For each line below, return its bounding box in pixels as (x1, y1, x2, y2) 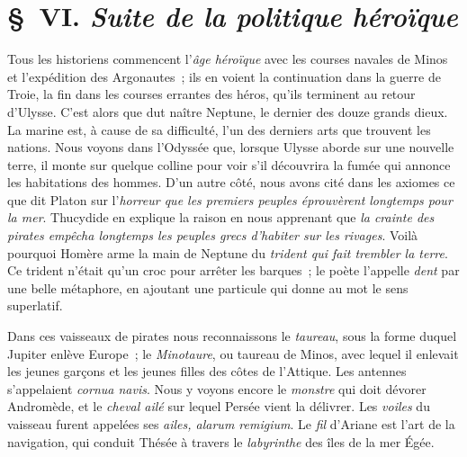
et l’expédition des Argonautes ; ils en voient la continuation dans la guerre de (7, 67, 441, 85)
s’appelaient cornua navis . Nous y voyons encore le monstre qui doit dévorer (7, 379, 427, 398)
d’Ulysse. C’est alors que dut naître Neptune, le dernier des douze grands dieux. (7, 102, 448, 121)
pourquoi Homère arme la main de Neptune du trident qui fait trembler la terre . (7, 243, 448, 262)
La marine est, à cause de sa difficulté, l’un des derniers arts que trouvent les (7, 120, 431, 139)
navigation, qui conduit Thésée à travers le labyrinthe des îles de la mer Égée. (7, 432, 435, 451)
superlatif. (7, 296, 63, 315)
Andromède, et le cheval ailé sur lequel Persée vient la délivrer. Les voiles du (7, 397, 430, 416)
